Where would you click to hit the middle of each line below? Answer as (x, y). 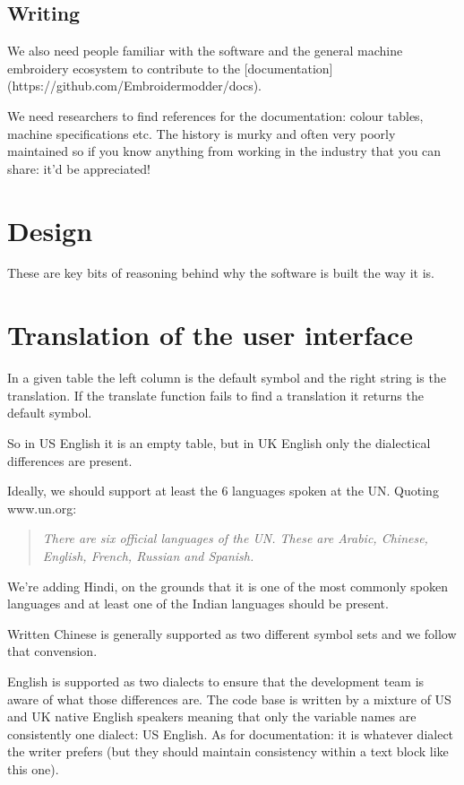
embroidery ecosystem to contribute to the (124, 68)
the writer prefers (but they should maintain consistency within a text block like (228, 751)
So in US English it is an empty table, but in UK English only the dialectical (219, 442)
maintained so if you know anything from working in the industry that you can (224, 151)
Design (50, 230)
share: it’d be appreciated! (79, 168)
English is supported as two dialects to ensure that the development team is (216, 681)
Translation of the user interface (210, 335)
